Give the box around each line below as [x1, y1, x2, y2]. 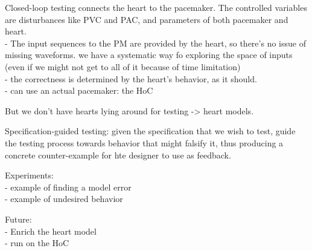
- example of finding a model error [5, 180, 132, 193]
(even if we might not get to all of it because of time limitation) [5, 60, 241, 73]
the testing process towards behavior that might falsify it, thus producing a [5, 136, 284, 149]
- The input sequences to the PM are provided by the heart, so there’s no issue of [5, 36, 306, 49]
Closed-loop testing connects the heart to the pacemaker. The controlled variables [5, 1, 307, 13]
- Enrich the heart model [5, 224, 97, 237]
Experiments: [5, 169, 54, 181]
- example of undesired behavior [5, 192, 123, 205]
